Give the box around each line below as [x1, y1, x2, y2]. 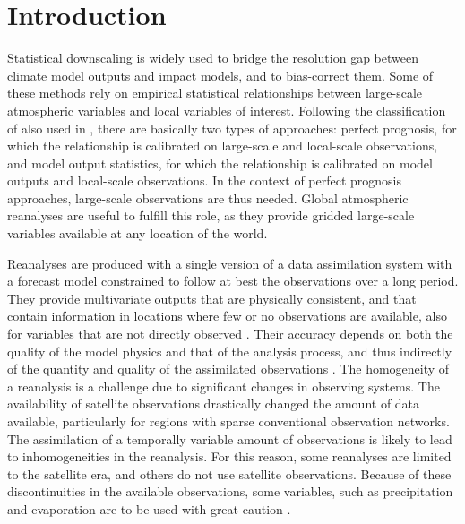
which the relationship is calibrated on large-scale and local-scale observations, [7, 136, 438, 155]
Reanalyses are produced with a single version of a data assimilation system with [7, 253, 452, 272]
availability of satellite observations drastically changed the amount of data [7, 394, 420, 413]
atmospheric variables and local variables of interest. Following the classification [7, 100, 446, 119]
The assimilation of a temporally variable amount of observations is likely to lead [7, 429, 452, 448]
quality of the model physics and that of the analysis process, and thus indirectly [7, 341, 452, 360]
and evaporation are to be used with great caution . [7, 499, 291, 518]
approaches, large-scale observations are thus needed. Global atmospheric [7, 188, 409, 207]
